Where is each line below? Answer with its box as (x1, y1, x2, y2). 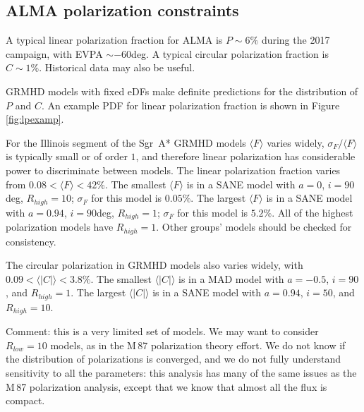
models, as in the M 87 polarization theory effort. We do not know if (50, 337, 346, 352)
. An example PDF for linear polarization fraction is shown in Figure (41, 97, 340, 112)
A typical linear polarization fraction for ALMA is (6, 32, 223, 47)
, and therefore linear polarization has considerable (135, 149, 356, 164)
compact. (6, 393, 45, 408)
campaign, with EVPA (6, 46, 103, 61)
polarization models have (6, 219, 114, 234)
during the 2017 (261, 32, 330, 47)
